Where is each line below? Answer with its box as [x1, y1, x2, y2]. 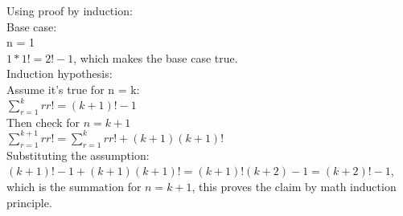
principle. [6, 194, 52, 210]
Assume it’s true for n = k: [6, 80, 140, 97]
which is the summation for [6, 177, 142, 194]
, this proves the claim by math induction [191, 177, 397, 194]
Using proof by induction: [6, 2, 133, 18]
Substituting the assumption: [6, 146, 150, 163]
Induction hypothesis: [6, 65, 113, 82]
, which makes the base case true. [73, 49, 238, 66]
